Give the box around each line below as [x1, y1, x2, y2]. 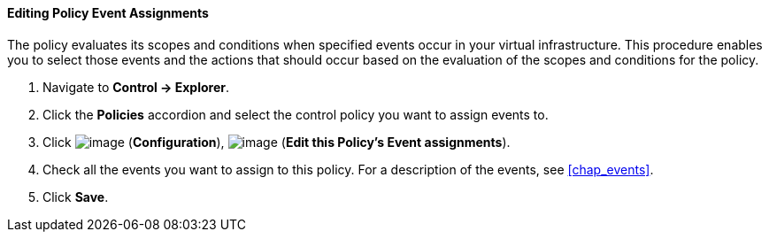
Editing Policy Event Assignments [7, 5, 209, 20]
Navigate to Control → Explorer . [42, 79, 230, 95]
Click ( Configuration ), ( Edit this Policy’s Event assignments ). [42, 134, 511, 150]
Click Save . [42, 189, 109, 204]
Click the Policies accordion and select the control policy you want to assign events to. [42, 106, 549, 122]
